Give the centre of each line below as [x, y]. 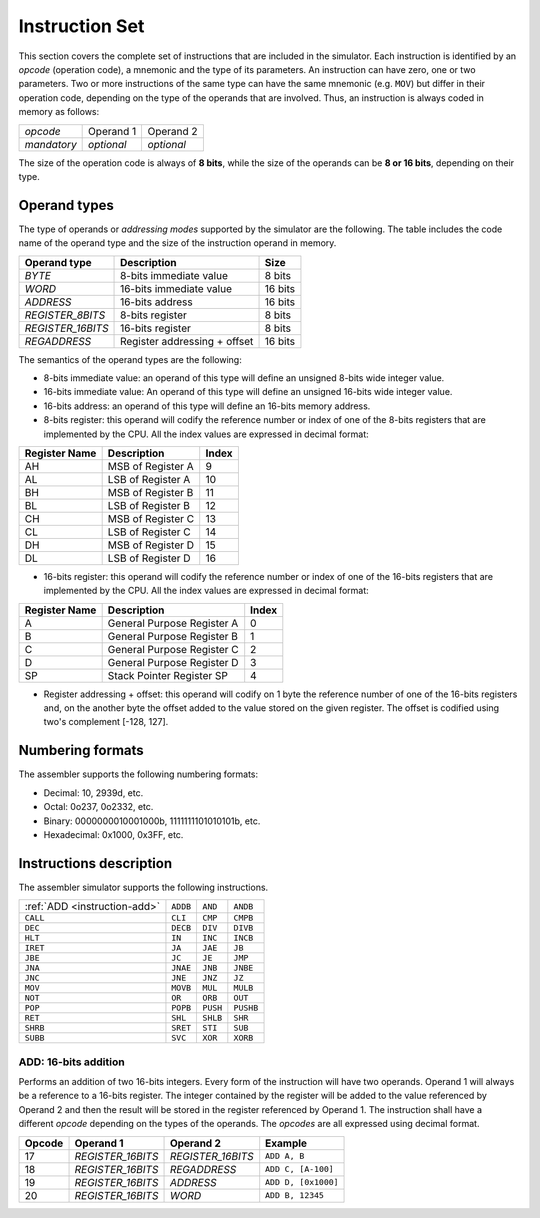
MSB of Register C [151, 518]
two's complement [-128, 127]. [106, 722]
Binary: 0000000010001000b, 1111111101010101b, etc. [152, 821]
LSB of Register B [148, 505]
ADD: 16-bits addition [71, 1062]
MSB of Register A [150, 466]
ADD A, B [285, 1156]
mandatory [50, 144]
